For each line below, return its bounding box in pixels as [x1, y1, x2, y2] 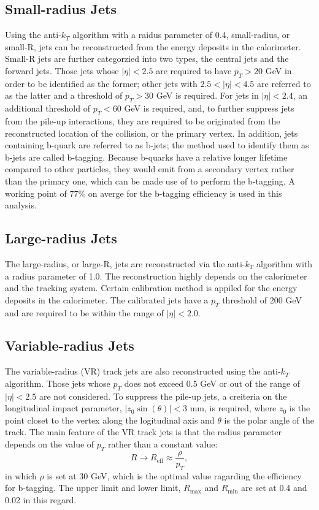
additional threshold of [5, 102, 90, 115]
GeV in [265, 64, 292, 77]
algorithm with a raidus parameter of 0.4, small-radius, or [72, 28, 290, 41]
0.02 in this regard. [5, 493, 77, 506]
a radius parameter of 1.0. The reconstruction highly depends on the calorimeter [5, 269, 307, 282]
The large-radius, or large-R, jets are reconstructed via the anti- [5, 257, 245, 270]
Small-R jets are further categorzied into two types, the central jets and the [5, 52, 289, 65]
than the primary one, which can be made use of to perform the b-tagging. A [5, 174, 295, 187]
